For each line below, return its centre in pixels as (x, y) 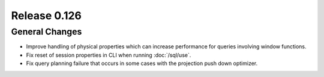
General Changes (46, 32)
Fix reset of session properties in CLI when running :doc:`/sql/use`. (109, 55)
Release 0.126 (46, 16)
